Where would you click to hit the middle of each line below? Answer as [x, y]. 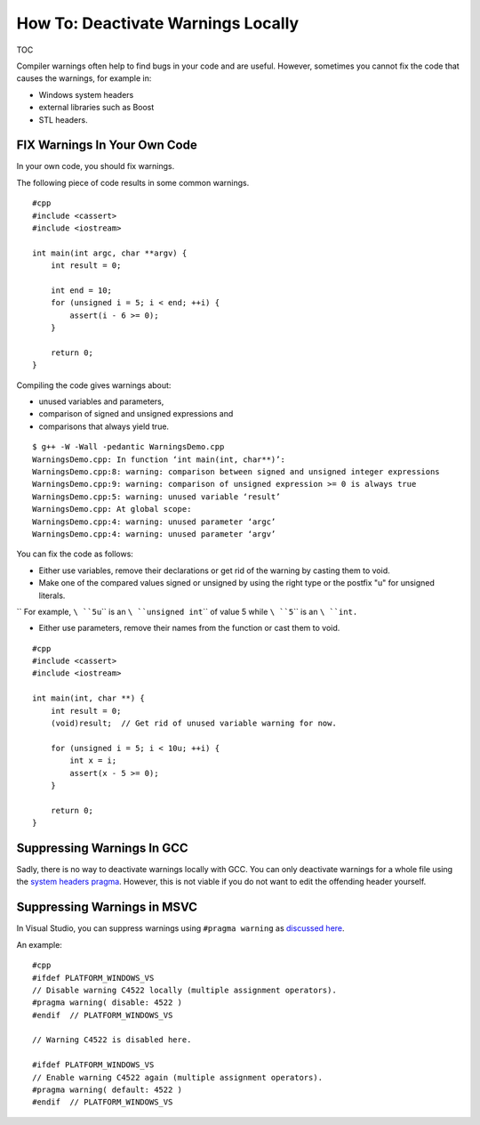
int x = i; [93, 761]
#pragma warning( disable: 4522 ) [107, 1003]
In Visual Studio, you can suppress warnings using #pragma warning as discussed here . [181, 928]
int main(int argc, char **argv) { [110, 253]
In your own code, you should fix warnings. [96, 166]
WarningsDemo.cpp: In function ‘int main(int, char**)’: [159, 459]
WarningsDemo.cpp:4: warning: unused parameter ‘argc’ [154, 522]
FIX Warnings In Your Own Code [107, 146]
